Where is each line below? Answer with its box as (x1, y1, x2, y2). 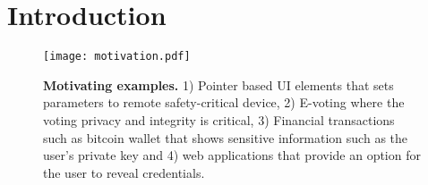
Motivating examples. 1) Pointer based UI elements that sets (43, 75, 394, 94)
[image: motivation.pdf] (43, 50, 191, 63)
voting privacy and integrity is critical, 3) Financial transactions (43, 110, 395, 129)
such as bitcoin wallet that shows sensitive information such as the (43, 128, 408, 147)
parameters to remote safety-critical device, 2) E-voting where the (43, 93, 405, 112)
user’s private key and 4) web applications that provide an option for (43, 146, 421, 164)
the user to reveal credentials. (43, 163, 205, 181)
